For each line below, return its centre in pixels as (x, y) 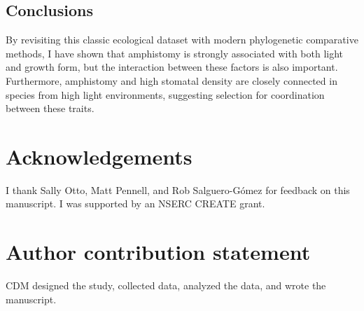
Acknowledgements (99, 156)
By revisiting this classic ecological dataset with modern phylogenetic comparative (182, 40)
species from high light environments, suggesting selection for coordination (165, 94)
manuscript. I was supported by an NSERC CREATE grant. (135, 203)
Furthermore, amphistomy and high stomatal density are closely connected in (171, 80)
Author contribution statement (158, 252)
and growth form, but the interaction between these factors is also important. (172, 67)
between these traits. (50, 108)
